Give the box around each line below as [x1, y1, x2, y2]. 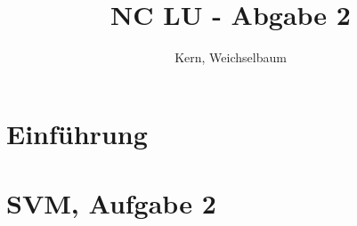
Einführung [6, 115, 148, 151]
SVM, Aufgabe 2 [6, 185, 216, 222]
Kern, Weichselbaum [174, 48, 287, 67]
